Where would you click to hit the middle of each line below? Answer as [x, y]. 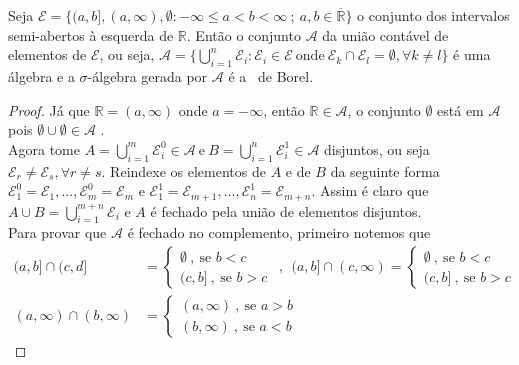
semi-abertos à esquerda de [91, 34]
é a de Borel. [271, 75]
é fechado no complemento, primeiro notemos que [279, 232]
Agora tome [44, 148]
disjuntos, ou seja [377, 148]
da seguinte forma [385, 170]
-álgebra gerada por [147, 75]
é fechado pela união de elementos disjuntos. [286, 210]
